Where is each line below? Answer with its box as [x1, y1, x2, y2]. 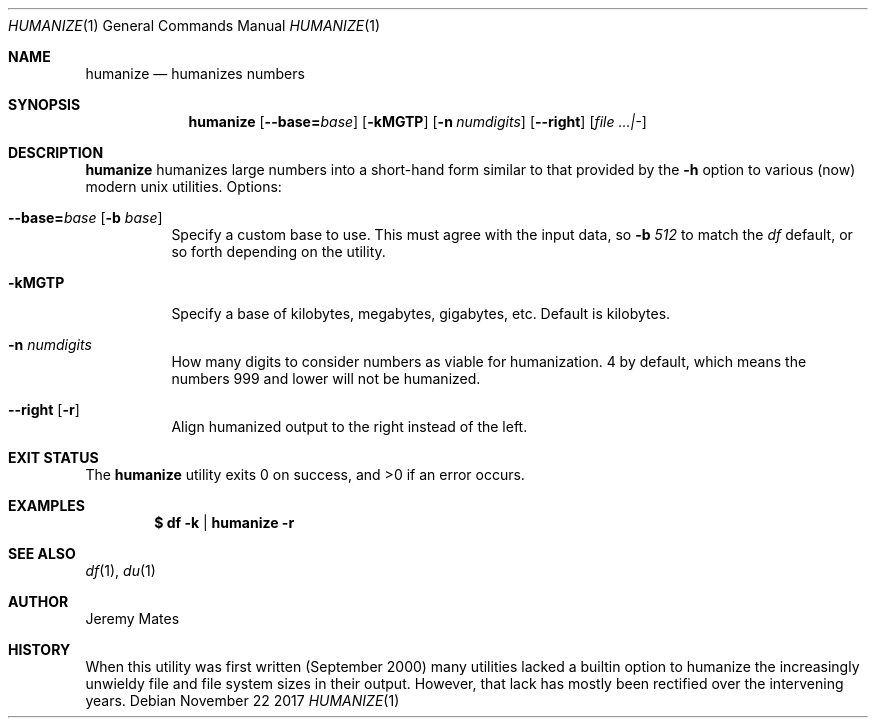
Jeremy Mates [85, 610, 180, 627]
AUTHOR [8, 593, 69, 610]
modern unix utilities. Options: [85, 178, 282, 195]
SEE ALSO [8, 545, 76, 562]
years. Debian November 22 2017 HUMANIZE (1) [85, 692, 400, 709]
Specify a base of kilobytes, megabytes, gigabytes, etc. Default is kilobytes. [171, 305, 671, 322]
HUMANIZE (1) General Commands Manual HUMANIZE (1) [8, 17, 381, 34]
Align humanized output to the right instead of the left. [171, 418, 528, 435]
